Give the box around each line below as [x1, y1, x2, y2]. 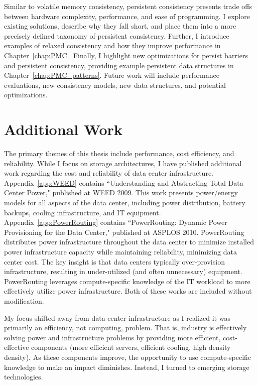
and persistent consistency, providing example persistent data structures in [4, 60, 234, 70]
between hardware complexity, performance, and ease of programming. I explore [4, 11, 250, 21]
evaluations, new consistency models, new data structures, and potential [4, 79, 226, 90]
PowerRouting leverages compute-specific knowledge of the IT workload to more [4, 276, 250, 286]
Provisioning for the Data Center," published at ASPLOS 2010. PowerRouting [4, 226, 244, 237]
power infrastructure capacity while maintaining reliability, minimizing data [4, 246, 237, 256]
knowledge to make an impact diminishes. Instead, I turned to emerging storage [4, 361, 249, 372]
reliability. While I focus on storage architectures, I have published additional [4, 158, 242, 168]
